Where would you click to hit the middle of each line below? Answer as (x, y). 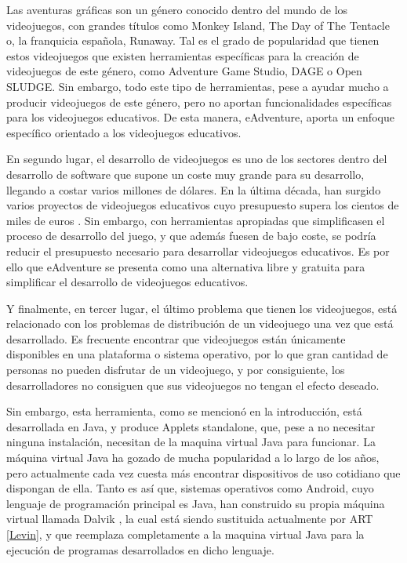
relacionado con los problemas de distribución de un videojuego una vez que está (200, 323)
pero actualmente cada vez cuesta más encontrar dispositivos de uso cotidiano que (203, 472)
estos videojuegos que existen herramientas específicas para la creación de (183, 55)
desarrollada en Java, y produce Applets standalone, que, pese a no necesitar (191, 426)
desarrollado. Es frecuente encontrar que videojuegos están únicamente (176, 338)
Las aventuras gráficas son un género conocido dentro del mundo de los (177, 9)
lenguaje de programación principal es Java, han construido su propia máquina (196, 503)
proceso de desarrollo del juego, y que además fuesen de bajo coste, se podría (191, 236)
